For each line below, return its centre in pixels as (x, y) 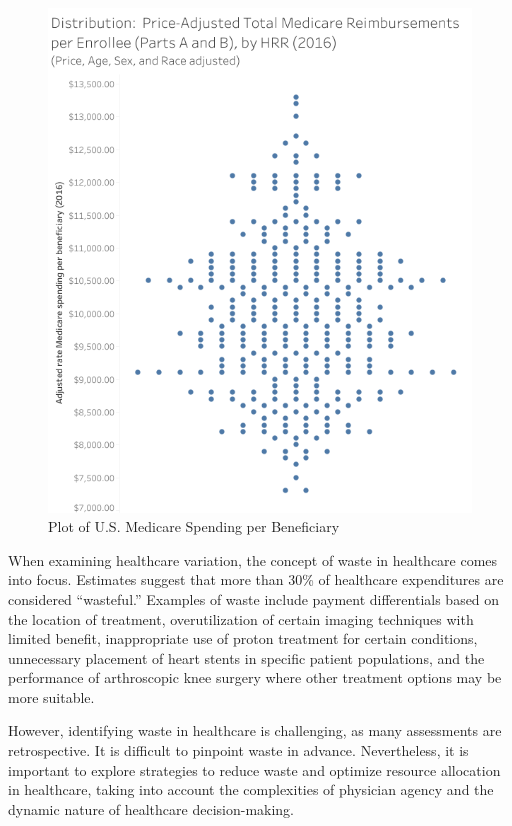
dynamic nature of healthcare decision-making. (151, 808)
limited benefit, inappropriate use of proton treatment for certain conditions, (243, 638)
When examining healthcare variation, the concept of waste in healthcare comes (253, 559)
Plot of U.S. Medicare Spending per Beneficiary (194, 526)
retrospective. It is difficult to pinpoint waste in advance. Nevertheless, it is (238, 750)
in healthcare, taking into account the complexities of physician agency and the (251, 789)
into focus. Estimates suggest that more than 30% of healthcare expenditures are (256, 579)
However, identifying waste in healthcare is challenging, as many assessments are (255, 730)
